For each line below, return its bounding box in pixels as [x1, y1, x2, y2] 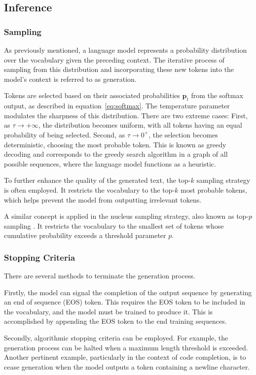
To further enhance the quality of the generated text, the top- [4, 175, 191, 185]
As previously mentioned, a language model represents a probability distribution [4, 45, 247, 55]
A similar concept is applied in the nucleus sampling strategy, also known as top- [4, 211, 249, 221]
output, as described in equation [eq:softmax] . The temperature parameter [4, 101, 230, 111]
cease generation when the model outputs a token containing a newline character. [4, 361, 250, 372]
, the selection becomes [148, 129, 218, 139]
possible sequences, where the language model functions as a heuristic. [4, 158, 216, 169]
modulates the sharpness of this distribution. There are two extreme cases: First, [4, 110, 248, 120]
